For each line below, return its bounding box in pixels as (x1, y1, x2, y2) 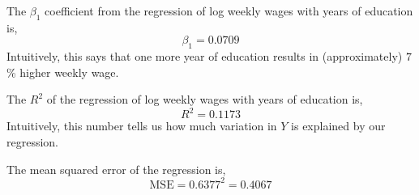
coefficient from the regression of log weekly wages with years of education (45, 2, 413, 19)
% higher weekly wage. (6, 63, 119, 80)
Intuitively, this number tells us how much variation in (6, 117, 277, 134)
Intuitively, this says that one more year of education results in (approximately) (6, 48, 403, 65)
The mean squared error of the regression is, (6, 160, 226, 177)
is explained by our (291, 117, 386, 134)
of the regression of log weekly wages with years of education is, (46, 91, 363, 108)
